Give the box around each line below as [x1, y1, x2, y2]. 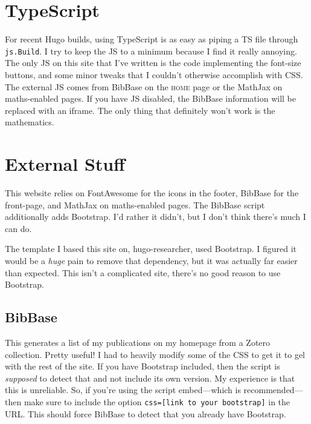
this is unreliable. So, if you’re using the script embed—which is [5, 383, 241, 396]
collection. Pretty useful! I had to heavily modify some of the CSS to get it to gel [5, 348, 305, 360]
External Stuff [5, 151, 125, 176]
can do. [5, 222, 32, 234]
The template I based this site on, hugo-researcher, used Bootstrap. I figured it [5, 242, 297, 255]
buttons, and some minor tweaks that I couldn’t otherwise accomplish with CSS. [5, 68, 303, 81]
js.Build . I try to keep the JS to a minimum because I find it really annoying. [5, 44, 297, 57]
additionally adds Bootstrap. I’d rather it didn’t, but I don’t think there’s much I [5, 210, 306, 223]
